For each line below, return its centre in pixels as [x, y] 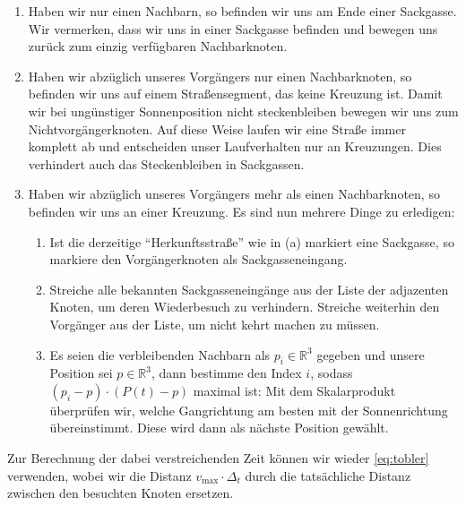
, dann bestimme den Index [227, 373]
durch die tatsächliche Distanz [328, 475]
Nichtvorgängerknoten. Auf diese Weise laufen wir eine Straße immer [217, 128]
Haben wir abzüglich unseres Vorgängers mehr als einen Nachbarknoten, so [234, 194]
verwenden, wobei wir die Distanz [99, 475]
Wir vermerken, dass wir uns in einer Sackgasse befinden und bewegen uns [233, 28]
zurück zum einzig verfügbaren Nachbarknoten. [158, 46]
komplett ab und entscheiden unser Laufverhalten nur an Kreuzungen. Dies [235, 146]
